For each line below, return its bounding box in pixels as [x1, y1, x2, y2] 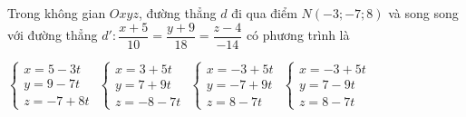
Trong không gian [7, 4, 106, 22]
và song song [388, 4, 459, 22]
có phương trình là [246, 25, 350, 44]
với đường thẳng [7, 25, 98, 44]
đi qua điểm [231, 4, 297, 22]
